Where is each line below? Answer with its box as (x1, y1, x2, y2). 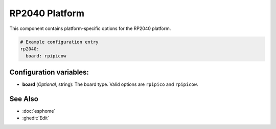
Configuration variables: (9, 68, 89, 76)
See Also (9, 94, 38, 103)
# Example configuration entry (20, 39, 99, 45)
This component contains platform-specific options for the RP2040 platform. (9, 25, 171, 31)
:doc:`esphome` (22, 108, 56, 114)
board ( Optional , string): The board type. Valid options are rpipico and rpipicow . (22, 81, 199, 87)
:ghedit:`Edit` (22, 115, 50, 121)
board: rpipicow (26, 53, 66, 59)
